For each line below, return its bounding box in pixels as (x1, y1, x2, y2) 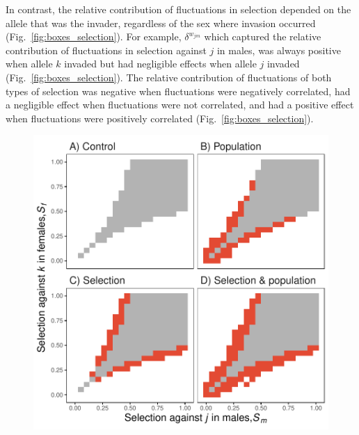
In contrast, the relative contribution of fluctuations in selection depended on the (6, 2, 351, 16)
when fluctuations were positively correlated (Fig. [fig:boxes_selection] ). (6, 110, 314, 125)
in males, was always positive (216, 42, 341, 57)
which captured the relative (204, 29, 321, 44)
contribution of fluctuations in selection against (6, 42, 207, 57)
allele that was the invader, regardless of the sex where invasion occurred (6, 15, 316, 30)
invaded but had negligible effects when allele (64, 56, 257, 71)
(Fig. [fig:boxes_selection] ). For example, (6, 29, 182, 44)
